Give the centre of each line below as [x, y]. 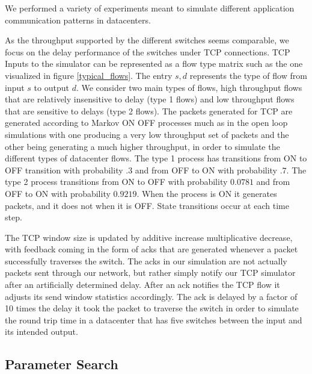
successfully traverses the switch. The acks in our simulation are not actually [146, 260]
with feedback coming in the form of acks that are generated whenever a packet [151, 249]
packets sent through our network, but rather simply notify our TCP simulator [150, 273]
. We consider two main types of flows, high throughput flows [189, 87]
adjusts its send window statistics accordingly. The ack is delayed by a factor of [151, 296]
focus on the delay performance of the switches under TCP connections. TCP [148, 51]
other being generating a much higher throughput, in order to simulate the [142, 146]
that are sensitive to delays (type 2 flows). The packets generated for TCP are [149, 111]
